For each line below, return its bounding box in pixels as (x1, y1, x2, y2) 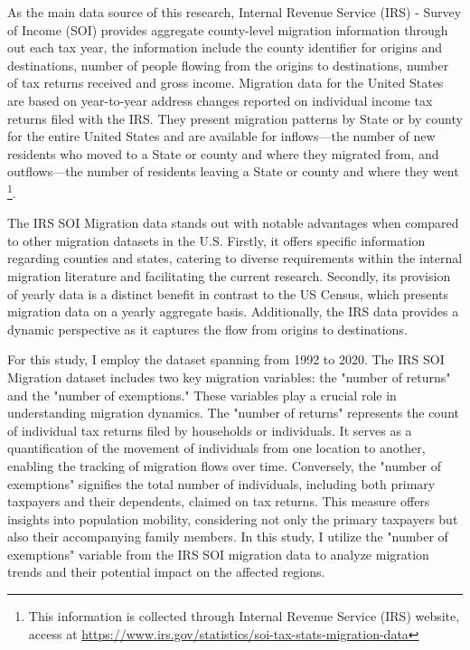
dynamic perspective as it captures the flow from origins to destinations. (7, 319, 408, 338)
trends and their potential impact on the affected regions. (7, 562, 325, 581)
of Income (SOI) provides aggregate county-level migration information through (7, 20, 448, 39)
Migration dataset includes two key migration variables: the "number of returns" (7, 367, 451, 386)
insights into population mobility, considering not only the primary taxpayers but (7, 509, 458, 528)
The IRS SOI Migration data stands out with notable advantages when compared (7, 213, 459, 232)
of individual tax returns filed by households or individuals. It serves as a (7, 420, 412, 439)
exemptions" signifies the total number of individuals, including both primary (7, 474, 436, 493)
